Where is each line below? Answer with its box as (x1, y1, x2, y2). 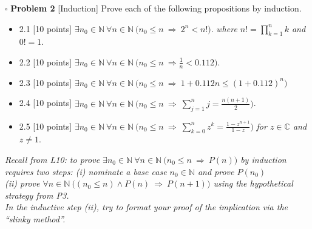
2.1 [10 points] (19, 22, 72, 35)
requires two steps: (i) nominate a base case (5, 165, 167, 178)
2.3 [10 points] (19, 76, 72, 88)
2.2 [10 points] (19, 55, 72, 68)
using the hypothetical (213, 177, 293, 190)
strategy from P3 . (5, 188, 69, 201)
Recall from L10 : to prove (5, 153, 100, 165)
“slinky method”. (5, 212, 66, 225)
